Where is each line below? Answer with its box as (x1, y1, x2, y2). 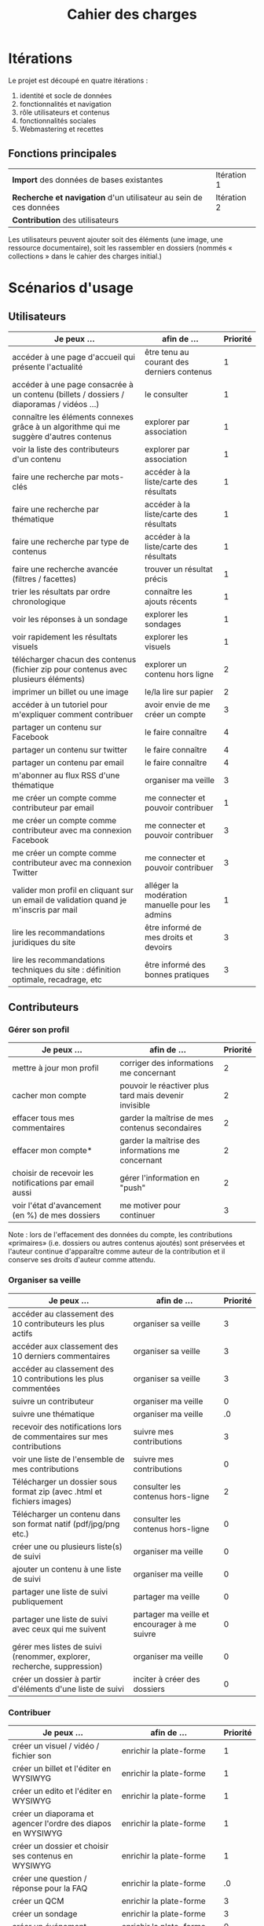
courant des (145, 356, 189, 367)
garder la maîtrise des (119, 1135, 200, 1146)
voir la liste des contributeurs (12, 444, 119, 455)
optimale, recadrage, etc (12, 974, 102, 985)
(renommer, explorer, (12, 1651, 90, 1662)
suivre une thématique (12, 1408, 95, 1419)
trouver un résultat (145, 563, 214, 574)
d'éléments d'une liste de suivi (12, 1683, 124, 1694)
